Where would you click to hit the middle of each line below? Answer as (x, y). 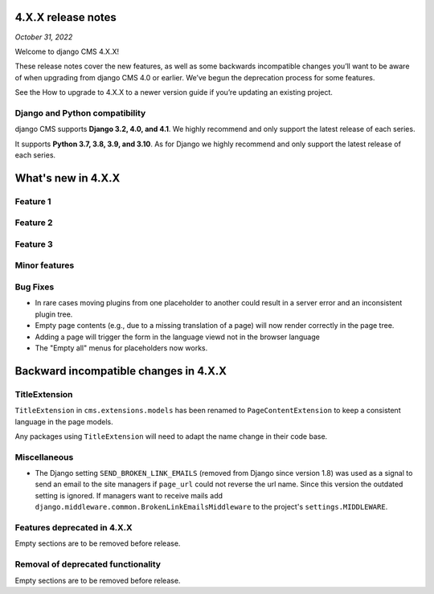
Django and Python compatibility (80, 113)
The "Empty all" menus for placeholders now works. (121, 348)
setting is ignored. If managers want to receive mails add (129, 495)
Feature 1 (33, 201)
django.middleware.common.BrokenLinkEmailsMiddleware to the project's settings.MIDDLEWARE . (211, 507)
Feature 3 (34, 244)
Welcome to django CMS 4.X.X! (67, 51)
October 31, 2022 (44, 37)
